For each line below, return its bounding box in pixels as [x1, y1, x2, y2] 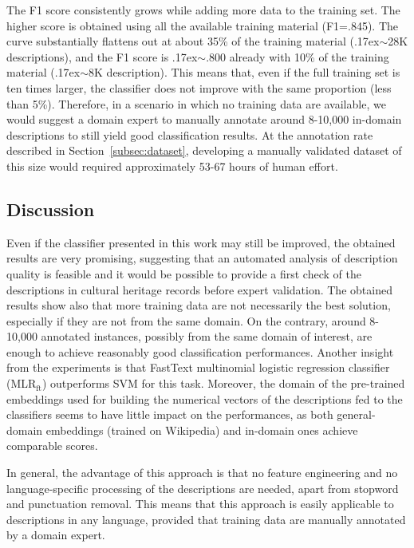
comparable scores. [6, 437, 98, 454]
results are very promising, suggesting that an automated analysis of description [6, 250, 398, 266]
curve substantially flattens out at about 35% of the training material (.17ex [6, 33, 380, 49]
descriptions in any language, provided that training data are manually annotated [6, 511, 406, 527]
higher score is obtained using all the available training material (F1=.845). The [6, 17, 398, 34]
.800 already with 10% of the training [206, 48, 389, 65]
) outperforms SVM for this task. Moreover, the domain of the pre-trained [41, 375, 405, 392]
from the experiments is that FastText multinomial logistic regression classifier [6, 359, 390, 376]
